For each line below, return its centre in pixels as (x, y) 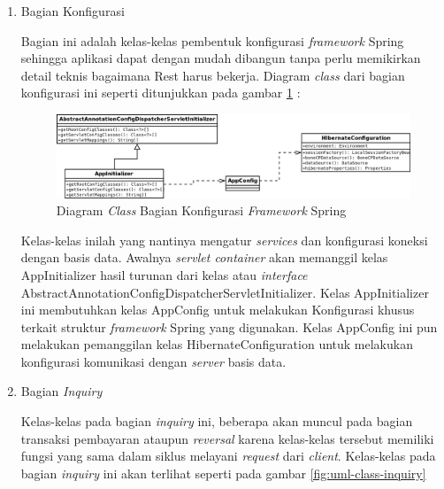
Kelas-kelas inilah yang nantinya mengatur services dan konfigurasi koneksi (224, 240)
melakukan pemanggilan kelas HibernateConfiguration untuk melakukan (217, 344)
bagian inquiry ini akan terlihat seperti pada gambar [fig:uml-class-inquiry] (223, 473)
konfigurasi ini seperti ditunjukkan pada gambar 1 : (161, 93)
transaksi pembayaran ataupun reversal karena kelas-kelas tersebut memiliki (227, 438)
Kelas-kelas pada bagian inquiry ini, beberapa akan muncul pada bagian (217, 421)
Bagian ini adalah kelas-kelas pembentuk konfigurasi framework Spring (212, 40)
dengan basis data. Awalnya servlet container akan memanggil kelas (204, 257)
